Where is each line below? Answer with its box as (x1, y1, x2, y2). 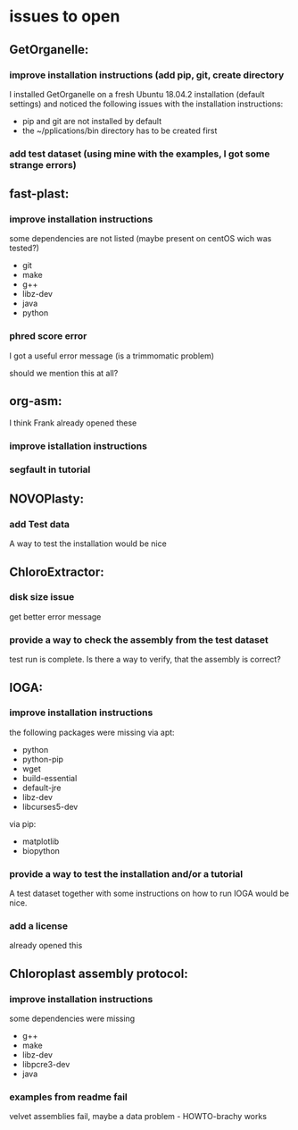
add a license (9, 920, 69, 932)
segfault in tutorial (9, 463, 91, 476)
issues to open (9, 6, 120, 27)
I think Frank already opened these (9, 417, 137, 428)
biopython (21, 845, 61, 856)
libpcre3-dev (21, 1059, 70, 1070)
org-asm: (9, 393, 62, 409)
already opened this (9, 940, 83, 951)
